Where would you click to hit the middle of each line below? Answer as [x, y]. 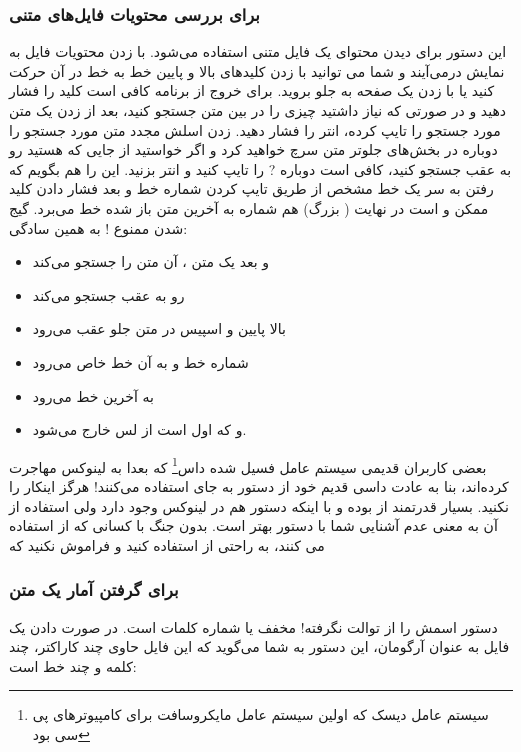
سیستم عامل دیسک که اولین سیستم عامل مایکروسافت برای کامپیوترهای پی [260, 714]
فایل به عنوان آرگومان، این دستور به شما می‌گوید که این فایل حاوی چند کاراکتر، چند [259, 646]
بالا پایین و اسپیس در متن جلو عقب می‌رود [159, 328]
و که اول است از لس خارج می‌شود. [139, 429]
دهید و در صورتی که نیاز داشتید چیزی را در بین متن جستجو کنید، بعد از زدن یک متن [257, 110]
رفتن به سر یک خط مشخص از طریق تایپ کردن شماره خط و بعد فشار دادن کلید [251, 188]
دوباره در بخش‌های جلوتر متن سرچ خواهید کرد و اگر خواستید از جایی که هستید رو [253, 149]
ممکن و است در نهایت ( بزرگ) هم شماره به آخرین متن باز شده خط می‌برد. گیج [249, 207]
